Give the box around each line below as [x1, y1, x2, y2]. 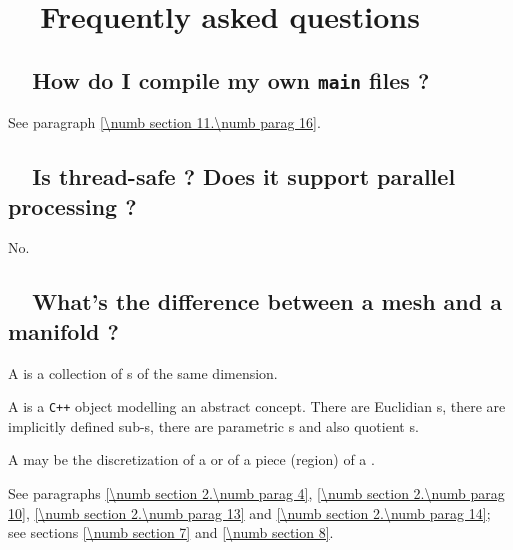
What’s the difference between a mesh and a [32, 286, 502, 317]
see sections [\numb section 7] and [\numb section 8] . [8, 522, 334, 543]
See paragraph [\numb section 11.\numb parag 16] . [8, 112, 321, 133]
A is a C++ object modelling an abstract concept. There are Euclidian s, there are [8, 396, 506, 417]
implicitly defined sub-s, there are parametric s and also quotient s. [8, 415, 419, 436]
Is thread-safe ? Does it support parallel [32, 161, 456, 192]
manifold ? [8, 315, 119, 346]
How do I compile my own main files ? [32, 64, 430, 95]
